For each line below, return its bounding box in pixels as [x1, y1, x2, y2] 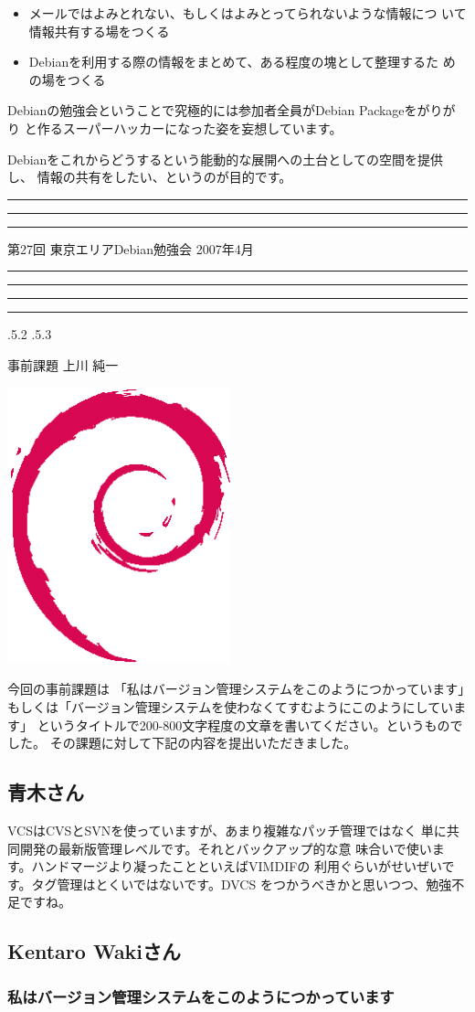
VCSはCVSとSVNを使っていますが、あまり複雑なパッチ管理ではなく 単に [7, 821, 447, 840]
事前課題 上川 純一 [7, 355, 119, 374]
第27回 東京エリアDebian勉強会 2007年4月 [7, 239, 254, 258]
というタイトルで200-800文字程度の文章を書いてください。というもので [37, 715, 463, 734]
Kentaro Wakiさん [7, 937, 182, 965]
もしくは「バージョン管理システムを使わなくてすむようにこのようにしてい [7, 698, 454, 717]
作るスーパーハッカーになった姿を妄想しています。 [37, 118, 343, 137]
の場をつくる [28, 69, 106, 89]
